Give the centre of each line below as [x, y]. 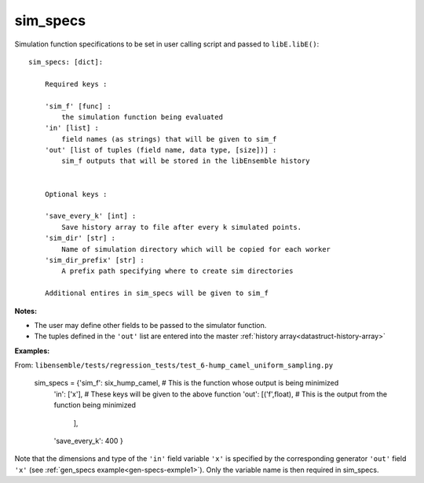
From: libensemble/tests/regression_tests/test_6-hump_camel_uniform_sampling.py [174, 365]
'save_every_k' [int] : [90, 216]
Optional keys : [76, 194]
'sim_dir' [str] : [80, 238]
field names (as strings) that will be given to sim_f [169, 139]
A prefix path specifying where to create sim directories [177, 271]
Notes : [26, 311]
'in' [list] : [72, 128]
